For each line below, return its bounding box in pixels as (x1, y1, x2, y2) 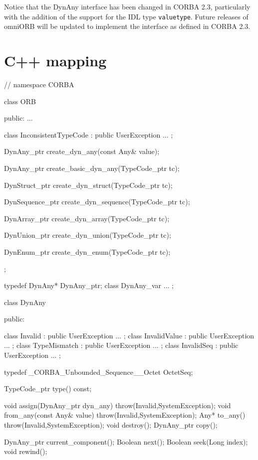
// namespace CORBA (4, 79, 74, 89)
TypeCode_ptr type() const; (4, 383, 92, 394)
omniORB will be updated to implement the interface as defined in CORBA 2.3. (4, 21, 251, 31)
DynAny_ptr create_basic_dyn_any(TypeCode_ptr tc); (4, 162, 180, 173)
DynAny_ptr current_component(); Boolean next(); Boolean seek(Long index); (4, 436, 248, 447)
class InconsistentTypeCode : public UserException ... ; (4, 129, 173, 140)
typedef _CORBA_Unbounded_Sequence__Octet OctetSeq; (4, 366, 193, 377)
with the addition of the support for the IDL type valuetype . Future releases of (4, 11, 249, 21)
